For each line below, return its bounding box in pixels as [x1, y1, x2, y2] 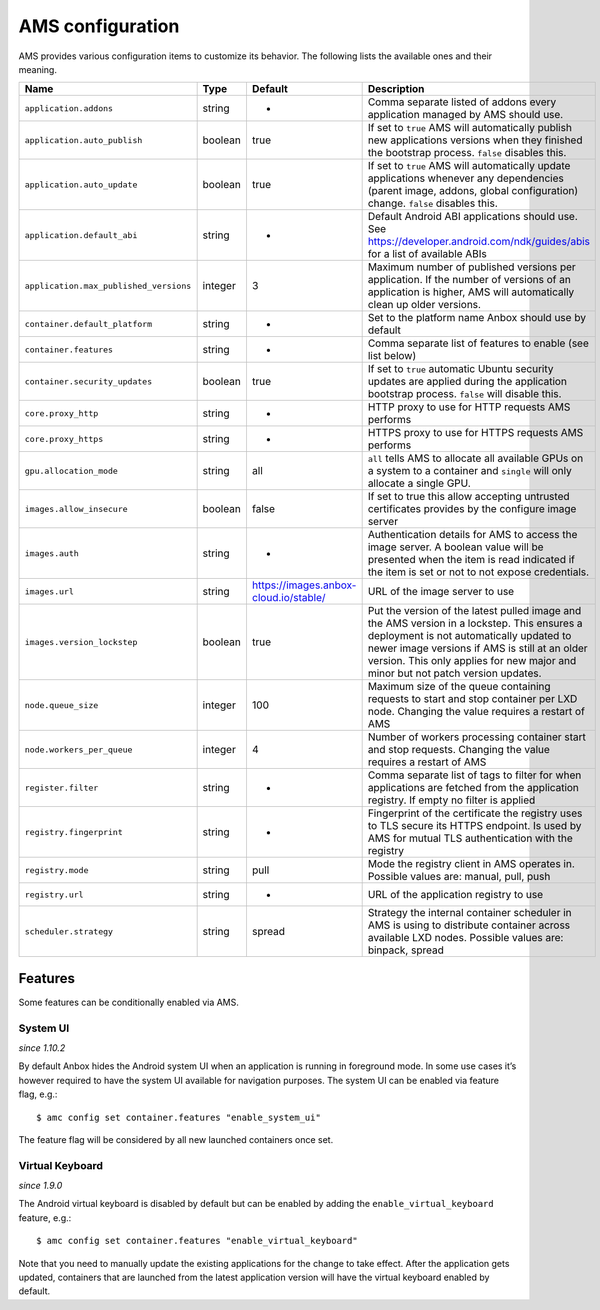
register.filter [24, 782, 99, 793]
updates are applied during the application [367, 375, 567, 389]
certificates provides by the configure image [367, 502, 577, 516]
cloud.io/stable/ [251, 591, 326, 605]
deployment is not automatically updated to [367, 629, 572, 643]
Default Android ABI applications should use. [367, 210, 579, 224]
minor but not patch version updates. [367, 666, 542, 680]
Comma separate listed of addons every [367, 95, 557, 109]
